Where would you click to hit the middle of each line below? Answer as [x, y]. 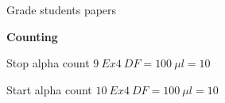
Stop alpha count [48, 63]
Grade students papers [62, 10]
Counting [32, 36]
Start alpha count [49, 89]
